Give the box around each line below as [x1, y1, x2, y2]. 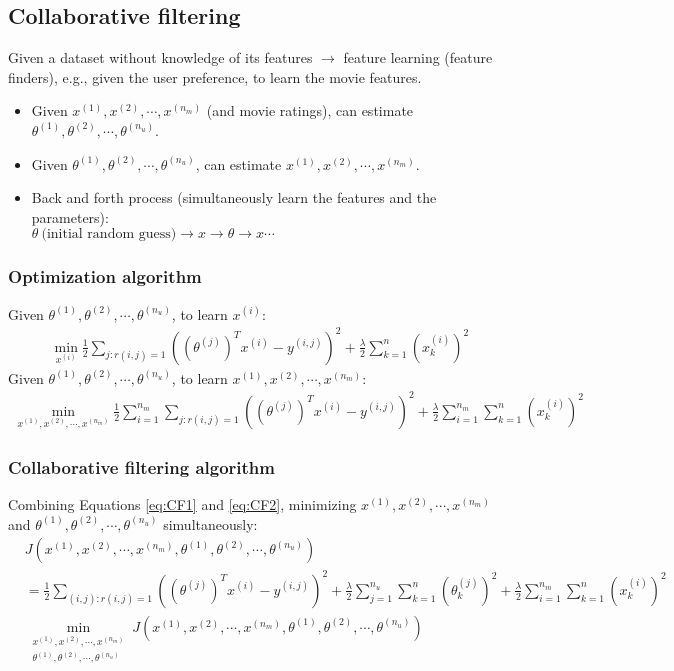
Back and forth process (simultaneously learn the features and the [31, 187, 437, 208]
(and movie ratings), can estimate [206, 100, 414, 121]
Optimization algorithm [8, 264, 202, 289]
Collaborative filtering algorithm [8, 454, 275, 479]
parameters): [31, 206, 109, 227]
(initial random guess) [41, 227, 177, 242]
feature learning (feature [343, 47, 493, 68]
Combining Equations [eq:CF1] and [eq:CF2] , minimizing [8, 494, 357, 515]
